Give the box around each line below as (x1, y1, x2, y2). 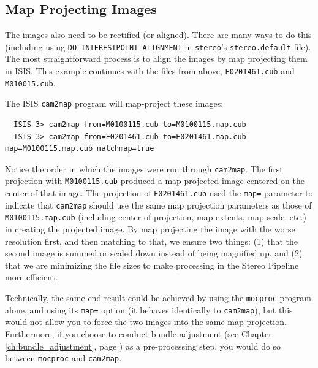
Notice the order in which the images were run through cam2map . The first (5, 162, 283, 175)
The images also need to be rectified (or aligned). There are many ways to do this (5, 28, 312, 41)
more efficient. (5, 270, 58, 283)
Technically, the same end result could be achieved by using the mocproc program (5, 291, 312, 304)
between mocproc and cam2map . (5, 351, 122, 364)
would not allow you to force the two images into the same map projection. (5, 315, 287, 328)
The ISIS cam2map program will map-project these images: (5, 97, 224, 110)
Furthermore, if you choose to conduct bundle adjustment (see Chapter (5, 327, 272, 340)
